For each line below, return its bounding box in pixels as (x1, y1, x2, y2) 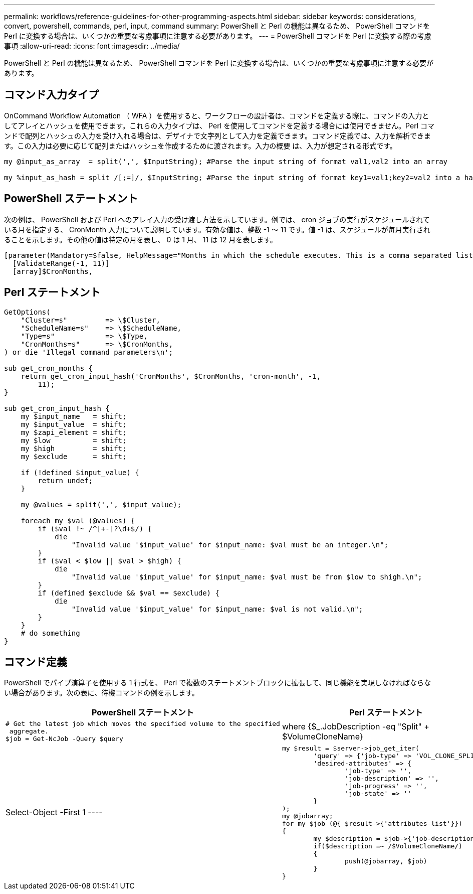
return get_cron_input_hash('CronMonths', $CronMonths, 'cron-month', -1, (21, 372, 321, 380)
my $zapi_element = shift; (21, 428, 127, 436)
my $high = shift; (21, 444, 127, 453)
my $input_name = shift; (21, 412, 127, 420)
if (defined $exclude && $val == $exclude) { (38, 588, 219, 597)
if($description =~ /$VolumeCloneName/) (313, 842, 462, 850)
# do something (21, 629, 80, 637)
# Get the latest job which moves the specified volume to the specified (6, 720, 280, 728)
